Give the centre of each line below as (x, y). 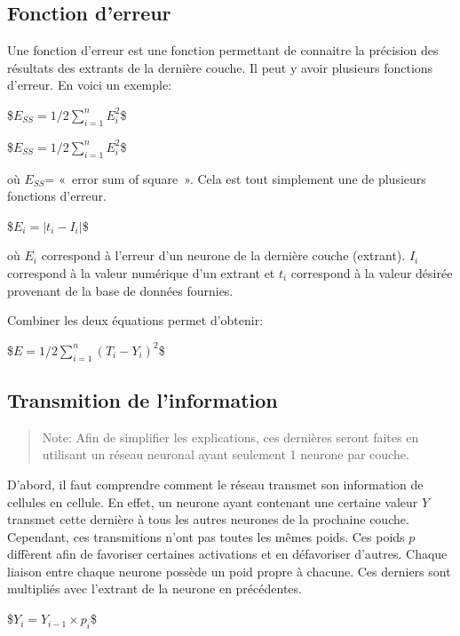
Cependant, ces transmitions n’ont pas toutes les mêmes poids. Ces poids (206, 536)
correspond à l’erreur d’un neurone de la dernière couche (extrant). (223, 255)
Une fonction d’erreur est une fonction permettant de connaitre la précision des (223, 50)
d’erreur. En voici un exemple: (90, 85)
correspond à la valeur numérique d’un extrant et (141, 272)
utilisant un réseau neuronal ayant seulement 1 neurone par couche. (226, 454)
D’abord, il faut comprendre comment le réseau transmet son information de (215, 484)
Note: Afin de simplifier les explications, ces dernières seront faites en (230, 437)
